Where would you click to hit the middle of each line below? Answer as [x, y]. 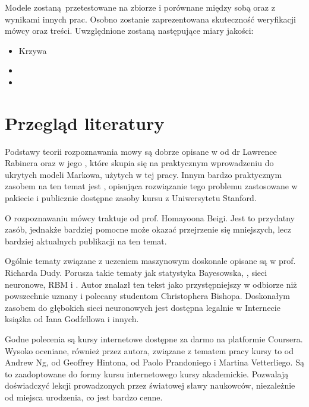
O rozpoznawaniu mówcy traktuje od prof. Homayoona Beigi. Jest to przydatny [150, 217]
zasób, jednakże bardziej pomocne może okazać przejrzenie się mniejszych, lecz [148, 229]
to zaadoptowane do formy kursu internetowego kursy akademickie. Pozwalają [147, 373]
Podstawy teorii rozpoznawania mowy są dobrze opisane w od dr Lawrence [141, 151]
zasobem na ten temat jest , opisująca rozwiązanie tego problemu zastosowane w [151, 186]
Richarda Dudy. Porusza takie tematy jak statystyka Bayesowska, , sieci [136, 273]
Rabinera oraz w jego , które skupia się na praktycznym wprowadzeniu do [139, 163]
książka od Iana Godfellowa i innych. [72, 319]
